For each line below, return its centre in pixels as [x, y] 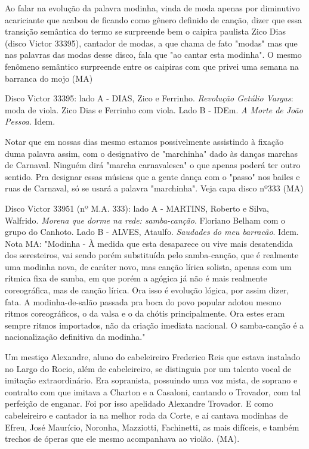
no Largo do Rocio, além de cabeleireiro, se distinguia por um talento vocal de [148, 368]
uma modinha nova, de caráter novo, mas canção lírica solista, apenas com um [148, 266]
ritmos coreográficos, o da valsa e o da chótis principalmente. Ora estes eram [145, 313]
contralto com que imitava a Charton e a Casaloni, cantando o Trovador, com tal [153, 391]
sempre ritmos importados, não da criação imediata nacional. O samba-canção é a [154, 325]
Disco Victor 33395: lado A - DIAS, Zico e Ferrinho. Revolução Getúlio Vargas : [149, 98]
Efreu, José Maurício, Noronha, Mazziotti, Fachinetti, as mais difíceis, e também [152, 427]
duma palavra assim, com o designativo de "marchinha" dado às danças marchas [151, 153]
